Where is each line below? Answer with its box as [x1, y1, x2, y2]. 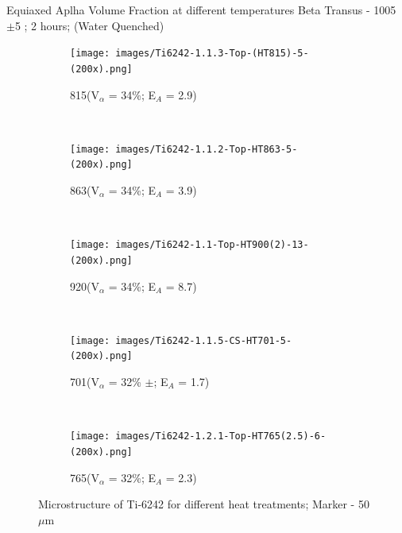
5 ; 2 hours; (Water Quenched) [14, 17, 164, 33]
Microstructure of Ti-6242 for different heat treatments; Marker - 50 [38, 496, 369, 512]
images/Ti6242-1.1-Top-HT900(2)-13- [115, 239, 309, 251]
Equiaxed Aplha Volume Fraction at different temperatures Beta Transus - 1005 [6, 2, 396, 17]
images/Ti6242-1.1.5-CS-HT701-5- [115, 334, 292, 346]
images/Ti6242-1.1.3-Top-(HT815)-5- [115, 48, 309, 60]
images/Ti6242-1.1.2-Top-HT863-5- [115, 143, 298, 155]
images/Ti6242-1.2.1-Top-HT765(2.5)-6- [115, 431, 327, 442]
